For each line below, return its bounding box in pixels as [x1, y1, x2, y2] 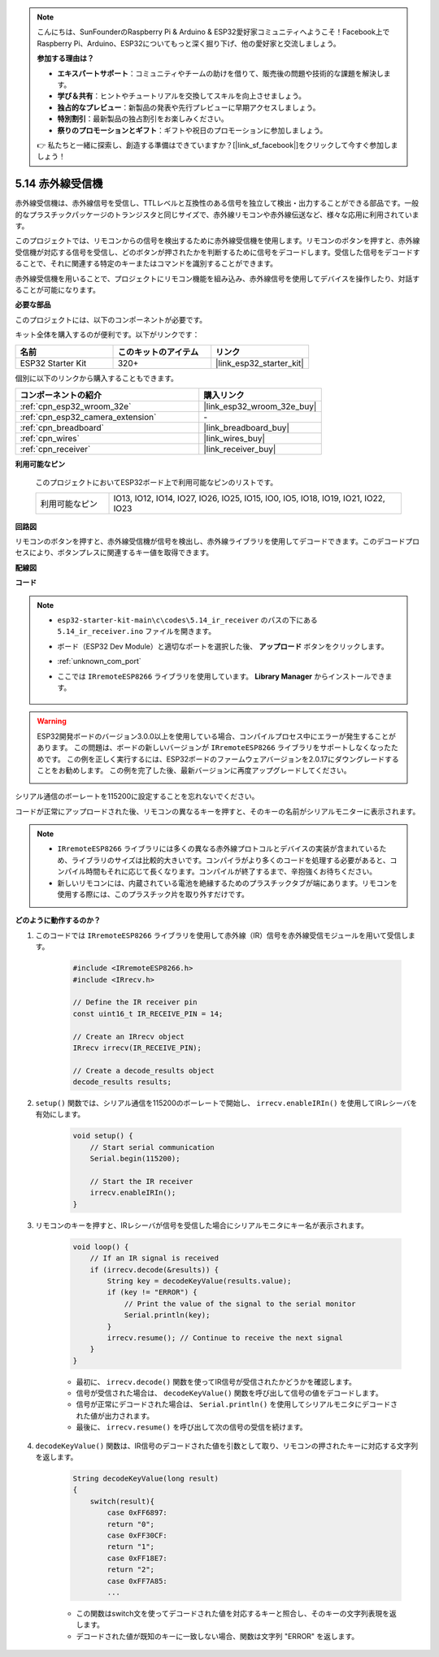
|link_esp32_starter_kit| [215, 358, 304, 369]
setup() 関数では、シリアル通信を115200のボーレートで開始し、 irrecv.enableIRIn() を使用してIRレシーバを [35, 1098, 418, 1108]
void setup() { [72, 1131, 133, 1141]
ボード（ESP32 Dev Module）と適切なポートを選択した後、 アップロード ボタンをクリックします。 [57, 641, 389, 651]
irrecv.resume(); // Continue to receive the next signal [106, 1333, 343, 1343]
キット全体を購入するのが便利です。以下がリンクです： [15, 330, 200, 340]
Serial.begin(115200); [89, 1154, 180, 1164]
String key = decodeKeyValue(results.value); [106, 1276, 292, 1286]
